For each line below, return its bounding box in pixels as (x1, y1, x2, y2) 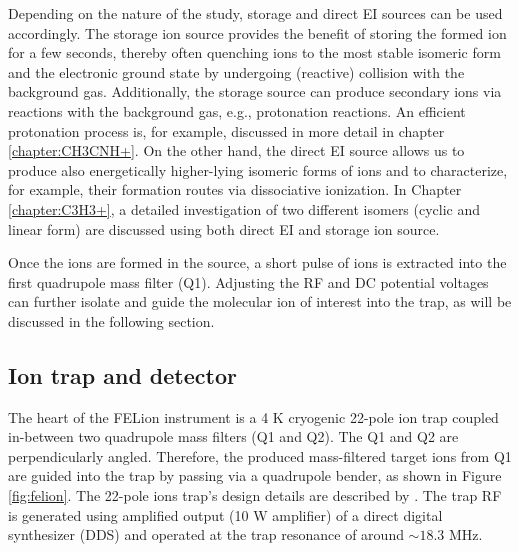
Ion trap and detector (8, 359, 237, 390)
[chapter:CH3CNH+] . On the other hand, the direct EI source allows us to (8, 140, 465, 161)
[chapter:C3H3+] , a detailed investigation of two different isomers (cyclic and (8, 198, 481, 219)
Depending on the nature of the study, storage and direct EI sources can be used (8, 3, 503, 23)
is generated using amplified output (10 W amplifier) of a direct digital (8, 504, 443, 525)
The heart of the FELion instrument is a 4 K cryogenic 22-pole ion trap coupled (8, 406, 499, 427)
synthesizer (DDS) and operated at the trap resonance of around (8, 524, 404, 545)
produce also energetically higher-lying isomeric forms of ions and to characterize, (8, 159, 508, 180)
